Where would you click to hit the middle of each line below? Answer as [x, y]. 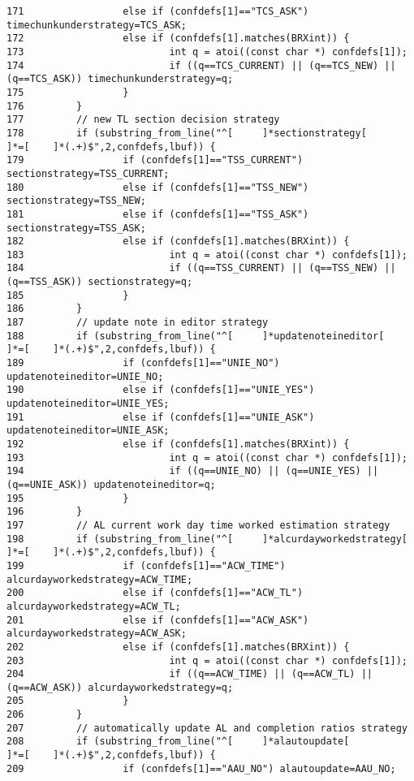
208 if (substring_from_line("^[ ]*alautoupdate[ [178, 742]
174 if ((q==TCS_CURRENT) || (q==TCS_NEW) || [201, 65]
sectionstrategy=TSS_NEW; [76, 201]
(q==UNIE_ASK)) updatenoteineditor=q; [111, 484]
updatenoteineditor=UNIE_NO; [85, 376]
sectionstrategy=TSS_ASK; [76, 228]
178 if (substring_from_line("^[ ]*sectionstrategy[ [187, 133]
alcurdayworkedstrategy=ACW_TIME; [100, 579]
